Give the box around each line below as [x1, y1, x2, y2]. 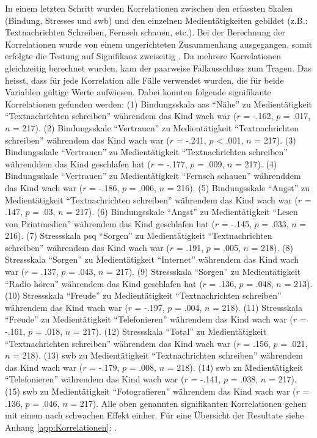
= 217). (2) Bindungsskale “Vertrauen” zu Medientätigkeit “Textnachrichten [13, 121, 299, 134]
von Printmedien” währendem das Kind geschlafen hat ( [5, 217, 215, 230]
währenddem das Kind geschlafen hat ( [5, 157, 151, 170]
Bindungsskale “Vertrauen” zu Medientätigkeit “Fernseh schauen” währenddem [5, 169, 301, 182]
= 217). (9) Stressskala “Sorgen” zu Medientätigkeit [106, 265, 301, 278]
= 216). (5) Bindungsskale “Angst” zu [167, 181, 310, 194]
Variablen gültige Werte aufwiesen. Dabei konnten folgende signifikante [5, 86, 271, 98]
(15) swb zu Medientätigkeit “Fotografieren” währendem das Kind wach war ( [5, 385, 296, 397]
